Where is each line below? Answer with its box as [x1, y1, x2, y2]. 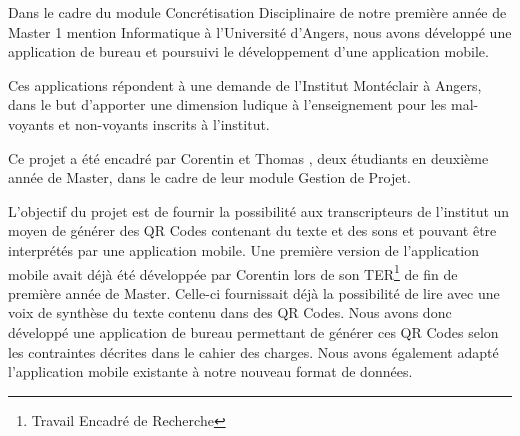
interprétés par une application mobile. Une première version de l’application [8, 239, 479, 260]
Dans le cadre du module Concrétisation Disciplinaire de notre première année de [8, 2, 507, 22]
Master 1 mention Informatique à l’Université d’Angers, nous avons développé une [8, 21, 512, 42]
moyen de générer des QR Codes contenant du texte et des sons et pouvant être [8, 220, 497, 241]
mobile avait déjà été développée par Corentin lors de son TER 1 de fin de [8, 260, 458, 284]
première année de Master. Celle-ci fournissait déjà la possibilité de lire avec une [8, 282, 500, 303]
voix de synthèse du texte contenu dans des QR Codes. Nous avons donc [8, 302, 452, 323]
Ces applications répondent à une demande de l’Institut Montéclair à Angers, [8, 74, 482, 95]
